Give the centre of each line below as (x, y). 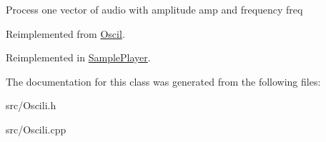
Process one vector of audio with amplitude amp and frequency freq (154, 9)
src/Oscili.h (31, 105)
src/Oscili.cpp (36, 129)
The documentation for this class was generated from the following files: (163, 81)
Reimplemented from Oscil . (65, 33)
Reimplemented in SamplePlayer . (78, 57)
